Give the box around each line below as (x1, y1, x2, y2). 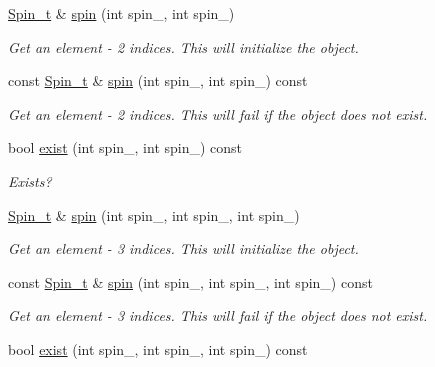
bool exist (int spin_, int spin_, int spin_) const (8, 338, 308, 359)
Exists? (8, 170, 52, 191)
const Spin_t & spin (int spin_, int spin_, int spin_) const (8, 271, 373, 292)
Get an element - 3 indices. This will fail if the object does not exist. (8, 305, 428, 326)
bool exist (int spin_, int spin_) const (8, 137, 243, 158)
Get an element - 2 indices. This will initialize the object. (8, 36, 359, 57)
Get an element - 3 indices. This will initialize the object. (8, 238, 359, 259)
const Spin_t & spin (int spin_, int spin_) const (8, 70, 308, 91)
